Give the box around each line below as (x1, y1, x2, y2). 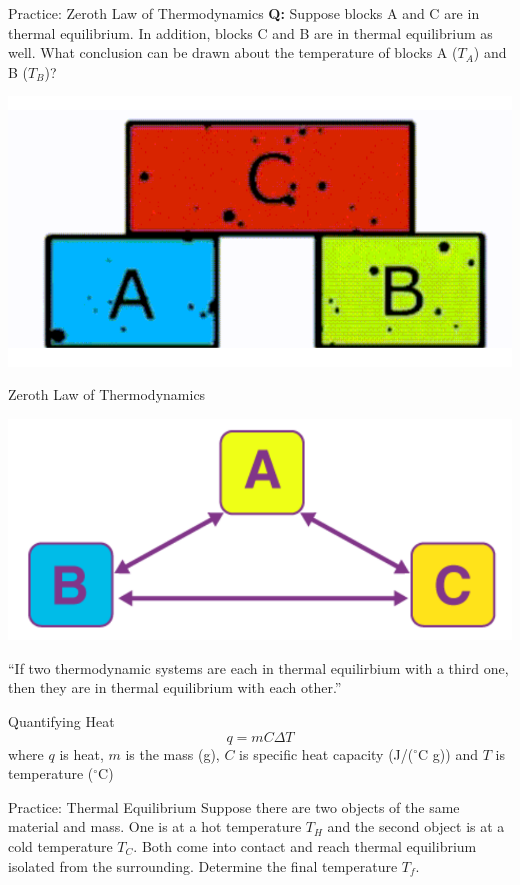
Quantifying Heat (8, 710, 115, 731)
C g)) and (418, 743, 478, 764)
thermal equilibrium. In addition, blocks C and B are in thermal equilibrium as (8, 22, 493, 43)
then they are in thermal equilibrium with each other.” (8, 677, 342, 698)
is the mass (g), (125, 743, 220, 764)
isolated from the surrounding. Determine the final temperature (8, 855, 398, 876)
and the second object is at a (327, 816, 505, 837)
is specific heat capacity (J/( (239, 743, 414, 764)
